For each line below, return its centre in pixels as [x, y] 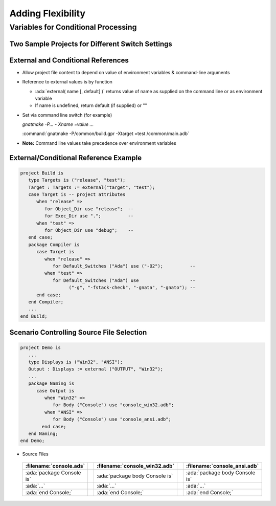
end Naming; [43, 433]
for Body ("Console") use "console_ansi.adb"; [112, 419]
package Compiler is [54, 245]
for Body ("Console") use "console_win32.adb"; [113, 405]
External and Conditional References [69, 60]
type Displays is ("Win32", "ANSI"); [75, 362]
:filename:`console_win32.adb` [135, 466]
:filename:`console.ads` [55, 466]
